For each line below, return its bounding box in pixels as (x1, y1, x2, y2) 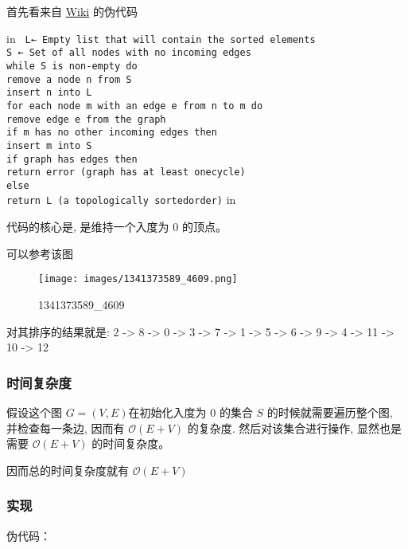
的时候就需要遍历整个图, (266, 403, 393, 420)
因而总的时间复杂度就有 (6, 461, 129, 478)
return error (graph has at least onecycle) (6, 167, 246, 178)
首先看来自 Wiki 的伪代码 (6, 3, 138, 19)
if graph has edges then (6, 153, 138, 165)
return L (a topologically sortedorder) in (6, 191, 236, 208)
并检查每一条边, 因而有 (6, 419, 125, 436)
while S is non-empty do (6, 60, 138, 72)
